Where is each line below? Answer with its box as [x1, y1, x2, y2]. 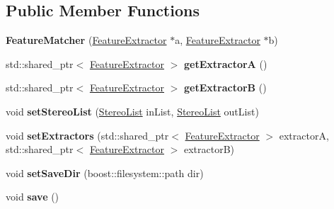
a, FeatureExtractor [175, 33, 260, 47]
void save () [6, 189, 59, 204]
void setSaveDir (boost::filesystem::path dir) [6, 165, 204, 180]
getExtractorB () [184, 80, 267, 95]
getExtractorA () [184, 56, 267, 71]
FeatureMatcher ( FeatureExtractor [6, 33, 167, 47]
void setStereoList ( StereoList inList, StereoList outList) [6, 103, 259, 118]
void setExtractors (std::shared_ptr [6, 128, 169, 142]
